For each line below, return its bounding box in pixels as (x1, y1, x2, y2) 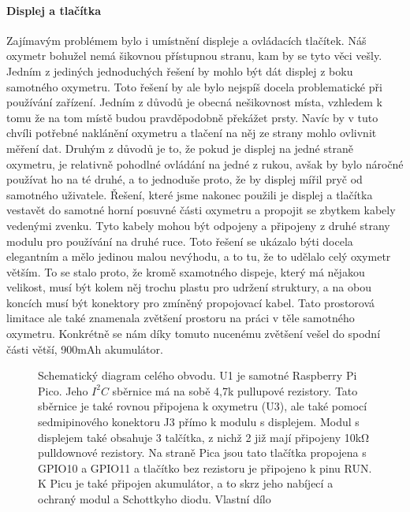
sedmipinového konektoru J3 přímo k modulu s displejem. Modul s (38, 414, 360, 430)
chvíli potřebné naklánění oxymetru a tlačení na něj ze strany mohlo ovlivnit (6, 124, 377, 141)
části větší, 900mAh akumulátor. (6, 340, 163, 357)
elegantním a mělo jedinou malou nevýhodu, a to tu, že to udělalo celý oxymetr (6, 248, 391, 265)
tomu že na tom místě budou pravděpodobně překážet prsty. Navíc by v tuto (6, 109, 378, 125)
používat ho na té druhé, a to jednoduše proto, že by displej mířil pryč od (6, 171, 363, 187)
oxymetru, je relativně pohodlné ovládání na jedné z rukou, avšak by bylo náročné (6, 155, 404, 172)
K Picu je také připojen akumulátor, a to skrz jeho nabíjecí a (38, 475, 334, 492)
